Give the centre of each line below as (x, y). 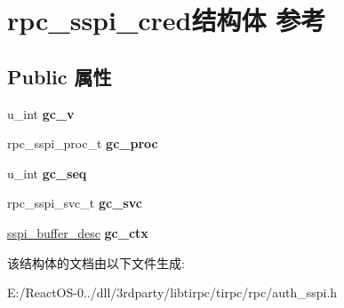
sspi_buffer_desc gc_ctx (78, 232)
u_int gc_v (41, 113)
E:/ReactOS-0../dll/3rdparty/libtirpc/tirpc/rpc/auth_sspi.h (172, 292)
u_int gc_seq (47, 173)
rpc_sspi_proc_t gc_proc (83, 143)
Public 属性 (60, 76)
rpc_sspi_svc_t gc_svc (75, 203)
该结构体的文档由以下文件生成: (96, 262)
